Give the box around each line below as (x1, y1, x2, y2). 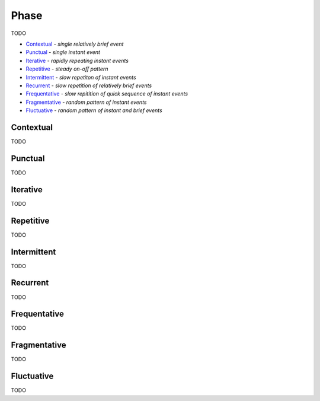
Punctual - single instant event (25, 49, 101, 56)
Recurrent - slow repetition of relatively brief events (25, 82, 152, 89)
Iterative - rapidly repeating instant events (25, 57, 129, 64)
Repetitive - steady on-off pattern (25, 65, 109, 72)
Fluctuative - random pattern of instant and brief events (25, 107, 162, 114)
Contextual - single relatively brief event (25, 40, 124, 47)
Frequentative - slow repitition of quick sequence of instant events (25, 90, 188, 97)
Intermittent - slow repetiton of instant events (25, 74, 136, 81)
